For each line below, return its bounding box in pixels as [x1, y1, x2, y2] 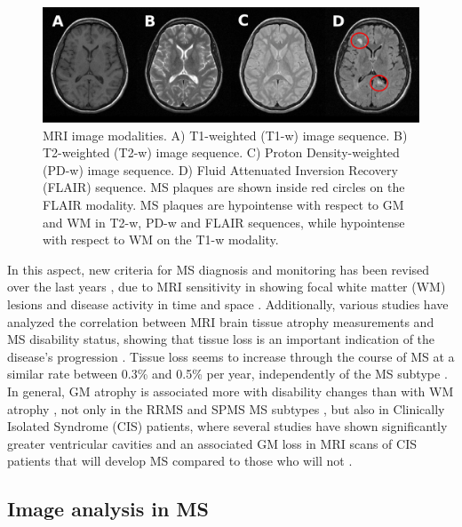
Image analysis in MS [7, 495, 209, 523]
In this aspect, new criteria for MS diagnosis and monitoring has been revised [7, 260, 430, 278]
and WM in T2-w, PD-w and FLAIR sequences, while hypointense [43, 212, 405, 231]
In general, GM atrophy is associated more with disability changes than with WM [7, 381, 454, 400]
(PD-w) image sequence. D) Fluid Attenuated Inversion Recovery [43, 160, 398, 179]
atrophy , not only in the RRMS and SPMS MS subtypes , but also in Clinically [7, 399, 445, 418]
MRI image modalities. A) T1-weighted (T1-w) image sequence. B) [43, 125, 408, 144]
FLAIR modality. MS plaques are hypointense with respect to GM [43, 195, 404, 213]
